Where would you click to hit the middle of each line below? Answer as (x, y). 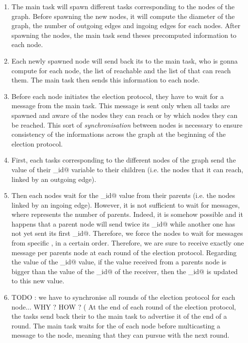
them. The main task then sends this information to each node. (106, 80)
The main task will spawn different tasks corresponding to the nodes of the (123, 6)
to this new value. (38, 281)
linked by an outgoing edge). (54, 179)
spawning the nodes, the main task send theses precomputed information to (124, 35)
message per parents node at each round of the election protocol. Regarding (124, 252)
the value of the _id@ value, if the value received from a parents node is (119, 262)
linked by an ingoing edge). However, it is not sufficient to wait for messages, (125, 204)
